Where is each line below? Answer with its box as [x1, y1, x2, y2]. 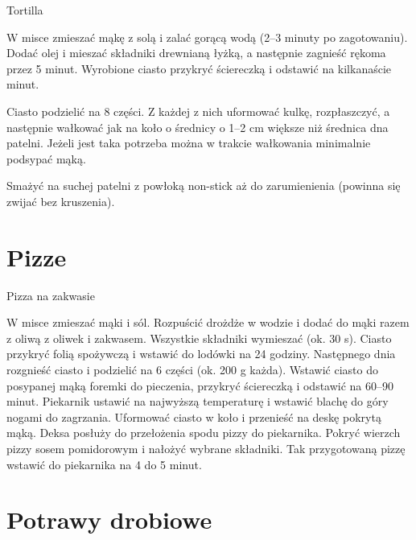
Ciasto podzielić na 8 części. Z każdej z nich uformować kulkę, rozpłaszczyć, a [6, 102, 390, 119]
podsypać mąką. [6, 150, 86, 167]
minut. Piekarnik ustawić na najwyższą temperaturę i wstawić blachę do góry [6, 393, 389, 410]
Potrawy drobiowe [6, 503, 212, 536]
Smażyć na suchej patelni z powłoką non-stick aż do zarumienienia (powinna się [6, 177, 401, 194]
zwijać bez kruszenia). [6, 192, 115, 209]
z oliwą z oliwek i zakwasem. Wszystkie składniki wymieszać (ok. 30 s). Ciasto [6, 329, 392, 346]
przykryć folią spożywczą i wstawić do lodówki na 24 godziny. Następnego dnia [6, 345, 396, 362]
